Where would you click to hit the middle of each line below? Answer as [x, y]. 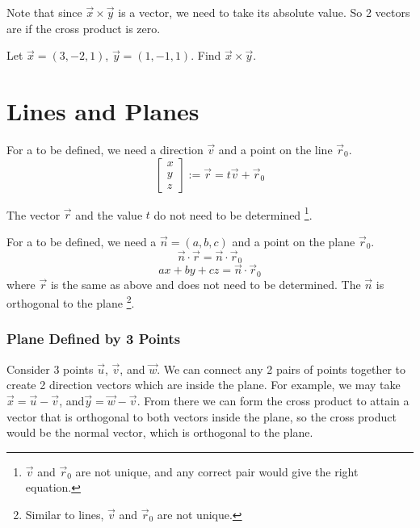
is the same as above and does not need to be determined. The [206, 284]
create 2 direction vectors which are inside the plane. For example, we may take [204, 385]
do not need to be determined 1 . [233, 213]
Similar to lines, [65, 514]
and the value [109, 214]
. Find [206, 55]
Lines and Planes [103, 110]
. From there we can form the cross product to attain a [273, 400]
